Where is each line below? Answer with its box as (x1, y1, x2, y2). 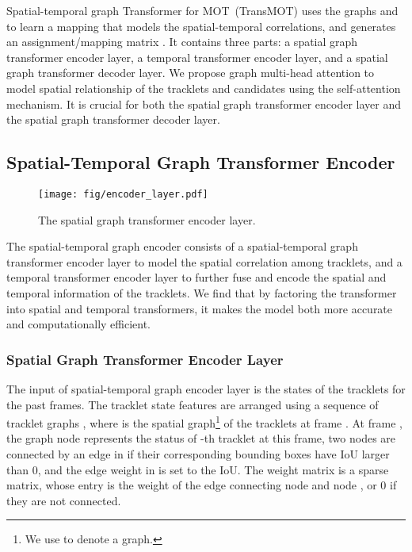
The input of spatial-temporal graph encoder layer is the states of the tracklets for (6, 380, 406, 397)
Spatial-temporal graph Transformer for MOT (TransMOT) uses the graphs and (6, 2, 399, 18)
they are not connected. (6, 492, 121, 508)
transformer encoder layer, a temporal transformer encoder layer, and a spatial (6, 48, 388, 65)
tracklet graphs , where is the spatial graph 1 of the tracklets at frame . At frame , (6, 412, 402, 431)
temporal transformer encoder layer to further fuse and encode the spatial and (6, 269, 387, 286)
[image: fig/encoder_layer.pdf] (38, 188, 208, 200)
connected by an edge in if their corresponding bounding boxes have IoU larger (6, 446, 390, 462)
